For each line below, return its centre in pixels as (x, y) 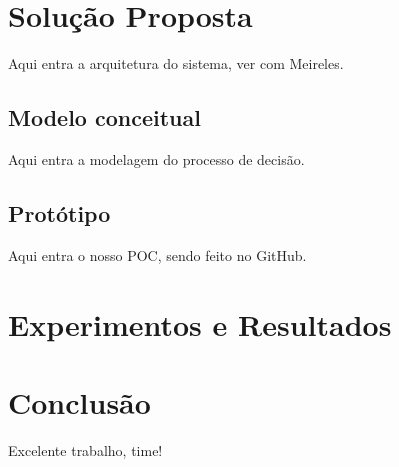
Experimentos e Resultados (200, 323)
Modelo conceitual (104, 117)
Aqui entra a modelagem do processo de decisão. (156, 158)
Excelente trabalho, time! (85, 449)
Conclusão (79, 401)
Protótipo (59, 212)
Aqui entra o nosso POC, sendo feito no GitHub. (157, 254)
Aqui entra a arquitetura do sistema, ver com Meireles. (176, 63)
